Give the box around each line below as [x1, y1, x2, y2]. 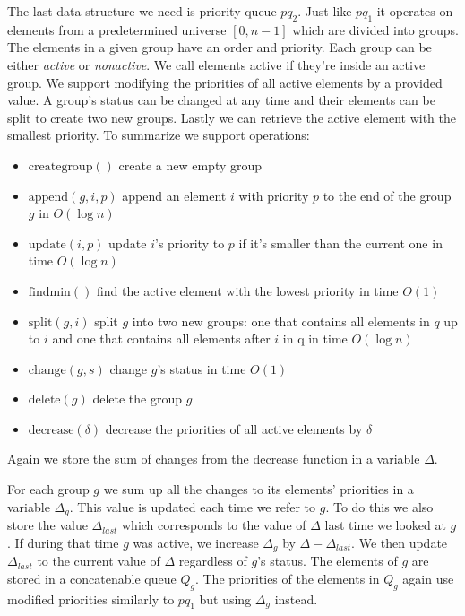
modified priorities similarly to [7, 589, 175, 608]
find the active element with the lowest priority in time [97, 281, 399, 299]
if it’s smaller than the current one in [238, 233, 443, 252]
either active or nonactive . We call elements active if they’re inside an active [7, 55, 426, 74]
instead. [274, 589, 318, 608]
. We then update [351, 533, 448, 551]
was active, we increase [133, 533, 259, 551]
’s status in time [157, 359, 246, 377]
